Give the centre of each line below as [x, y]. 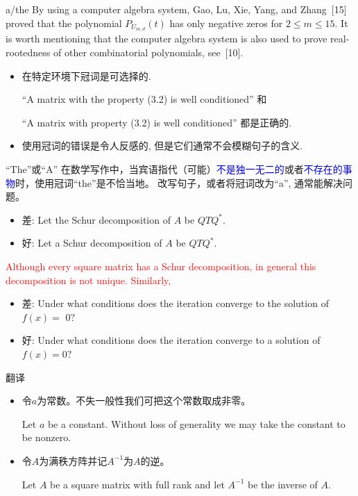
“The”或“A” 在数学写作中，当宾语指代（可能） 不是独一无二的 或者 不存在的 [174, 169]
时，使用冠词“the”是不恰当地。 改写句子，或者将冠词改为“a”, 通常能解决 [179, 182]
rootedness [28, 52]
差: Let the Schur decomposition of [96, 219]
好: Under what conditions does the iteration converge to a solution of [171, 340]
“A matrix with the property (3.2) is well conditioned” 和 [144, 99]
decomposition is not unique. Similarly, [88, 280]
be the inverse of [283, 484]
